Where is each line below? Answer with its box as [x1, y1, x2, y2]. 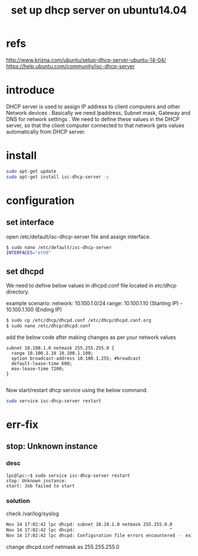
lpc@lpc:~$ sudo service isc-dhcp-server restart [6, 473, 131, 479]
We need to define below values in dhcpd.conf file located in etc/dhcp [6, 282, 177, 289]
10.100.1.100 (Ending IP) [6, 306, 62, 313]
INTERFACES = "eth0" [6, 250, 51, 256]
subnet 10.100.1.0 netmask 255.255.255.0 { [6, 345, 115, 351]
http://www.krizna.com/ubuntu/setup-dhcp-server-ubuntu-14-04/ [6, 56, 166, 63]
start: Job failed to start [6, 483, 75, 489]
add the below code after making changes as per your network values [6, 334, 176, 341]
